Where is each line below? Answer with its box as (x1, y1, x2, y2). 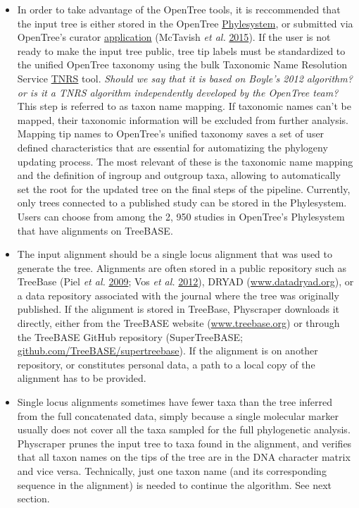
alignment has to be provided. (17, 371, 146, 385)
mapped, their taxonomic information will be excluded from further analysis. (17, 112, 348, 127)
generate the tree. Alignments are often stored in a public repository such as (17, 260, 347, 275)
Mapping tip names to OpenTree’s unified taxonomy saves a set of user (17, 126, 325, 141)
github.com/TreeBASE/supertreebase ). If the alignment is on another (17, 343, 318, 358)
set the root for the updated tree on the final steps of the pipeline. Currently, (17, 181, 351, 196)
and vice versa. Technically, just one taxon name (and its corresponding (17, 464, 327, 478)
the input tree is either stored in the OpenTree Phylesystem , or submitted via (17, 16, 353, 30)
